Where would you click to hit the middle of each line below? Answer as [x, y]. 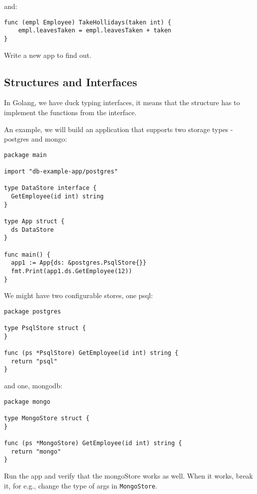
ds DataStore [33, 230]
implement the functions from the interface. [70, 112]
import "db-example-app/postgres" [61, 172]
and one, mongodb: [33, 386]
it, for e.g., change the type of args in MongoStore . [81, 485]
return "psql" [34, 361]
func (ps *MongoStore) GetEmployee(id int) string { [93, 443]
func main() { [27, 254]
